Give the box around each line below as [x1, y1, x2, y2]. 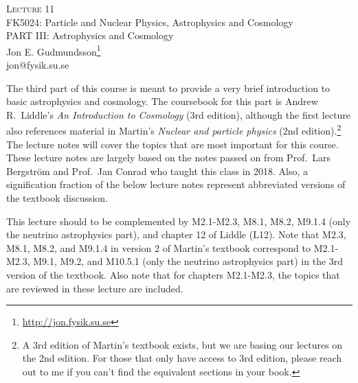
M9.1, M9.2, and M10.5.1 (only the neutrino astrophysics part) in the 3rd [33, 254, 344, 268]
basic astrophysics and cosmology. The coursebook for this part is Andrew [6, 94, 318, 108]
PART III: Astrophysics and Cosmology [6, 28, 174, 43]
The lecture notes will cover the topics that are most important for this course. [6, 137, 339, 151]
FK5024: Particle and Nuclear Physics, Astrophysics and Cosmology [6, 14, 293, 29]
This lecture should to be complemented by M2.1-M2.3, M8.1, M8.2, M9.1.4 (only [6, 213, 351, 228]
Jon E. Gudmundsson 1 [6, 42, 101, 58]
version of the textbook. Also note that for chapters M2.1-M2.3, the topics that [6, 268, 340, 281]
